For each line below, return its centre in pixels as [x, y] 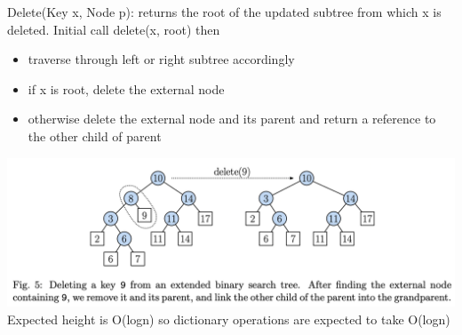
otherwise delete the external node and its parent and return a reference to [232, 119]
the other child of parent [95, 136]
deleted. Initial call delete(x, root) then [114, 29]
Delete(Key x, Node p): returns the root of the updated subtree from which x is [224, 12]
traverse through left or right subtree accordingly [161, 59]
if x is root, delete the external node [126, 88]
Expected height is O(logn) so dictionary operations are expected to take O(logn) [229, 319]
